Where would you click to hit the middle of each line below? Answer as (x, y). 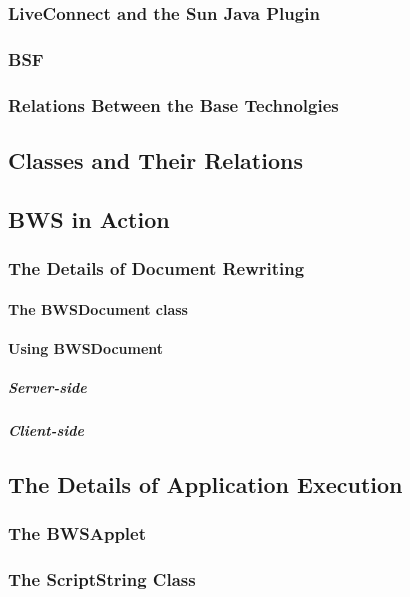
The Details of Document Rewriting (156, 268)
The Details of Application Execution (205, 483)
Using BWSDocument (86, 347)
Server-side (47, 386)
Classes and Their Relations (155, 159)
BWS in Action (89, 218)
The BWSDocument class (98, 308)
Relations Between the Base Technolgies (173, 104)
